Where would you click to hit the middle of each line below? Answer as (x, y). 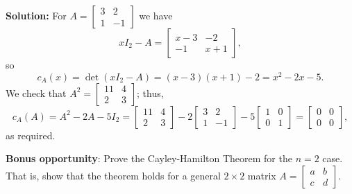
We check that (36, 92)
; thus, (150, 92)
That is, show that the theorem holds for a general (113, 175)
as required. (31, 135)
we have (156, 15)
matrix (262, 175)
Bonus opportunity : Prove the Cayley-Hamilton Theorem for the (149, 158)
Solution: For (36, 15)
